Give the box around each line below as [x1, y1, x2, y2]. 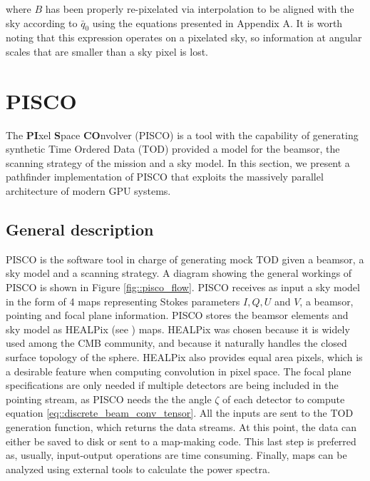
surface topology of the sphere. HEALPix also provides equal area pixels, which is [6, 350, 363, 365]
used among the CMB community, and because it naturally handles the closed [6, 335, 347, 350]
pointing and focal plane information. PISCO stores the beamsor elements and [6, 308, 349, 323]
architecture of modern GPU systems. [6, 183, 171, 198]
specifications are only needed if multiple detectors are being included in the [6, 378, 339, 393]
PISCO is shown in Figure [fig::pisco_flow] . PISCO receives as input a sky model [6, 280, 360, 295]
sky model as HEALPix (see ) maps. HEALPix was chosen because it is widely [6, 321, 350, 336]
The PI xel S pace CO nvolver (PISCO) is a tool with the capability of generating [6, 127, 359, 142]
